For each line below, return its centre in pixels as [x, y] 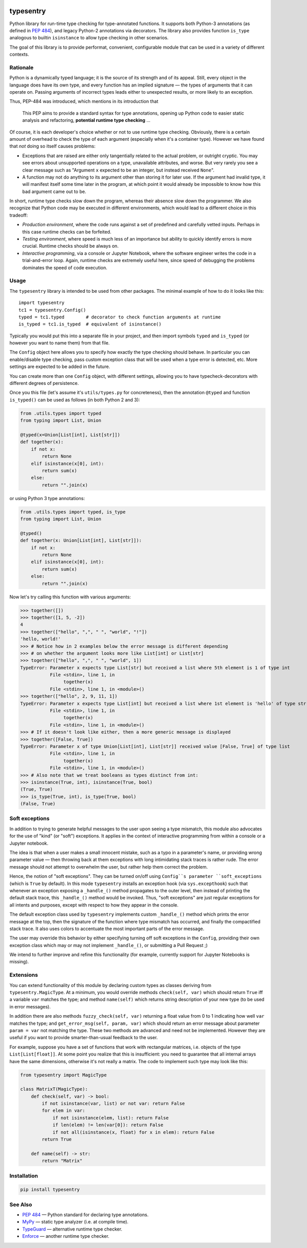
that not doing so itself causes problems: [52, 146]
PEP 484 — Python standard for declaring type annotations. [85, 1215]
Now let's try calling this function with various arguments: [70, 597]
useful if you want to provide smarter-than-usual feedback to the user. [84, 1038]
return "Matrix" [62, 1161]
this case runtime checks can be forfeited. [67, 232]
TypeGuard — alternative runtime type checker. [72, 1229]
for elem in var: [63, 1111]
